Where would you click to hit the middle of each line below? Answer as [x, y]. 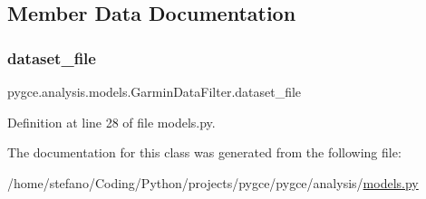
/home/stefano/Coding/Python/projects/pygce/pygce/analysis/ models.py [213, 182]
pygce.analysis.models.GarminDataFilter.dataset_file [155, 91]
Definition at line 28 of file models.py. [111, 122]
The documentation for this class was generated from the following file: [204, 152]
